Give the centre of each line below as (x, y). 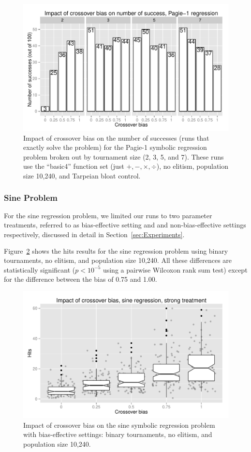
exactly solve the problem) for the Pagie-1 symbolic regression (115, 147)
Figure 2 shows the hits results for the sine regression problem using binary (116, 250)
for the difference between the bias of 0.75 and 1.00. (81, 279)
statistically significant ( (40, 269)
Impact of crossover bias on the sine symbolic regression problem (119, 425)
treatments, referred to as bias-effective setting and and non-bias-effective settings (125, 225)
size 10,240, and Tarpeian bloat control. (82, 176)
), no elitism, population (192, 166)
